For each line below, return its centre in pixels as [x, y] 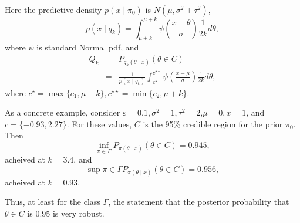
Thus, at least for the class [53, 202]
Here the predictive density [53, 9]
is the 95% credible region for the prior [213, 124]
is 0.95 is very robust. [66, 213]
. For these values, [99, 124]
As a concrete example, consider [63, 112]
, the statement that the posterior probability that [199, 202]
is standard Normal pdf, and [88, 47]
